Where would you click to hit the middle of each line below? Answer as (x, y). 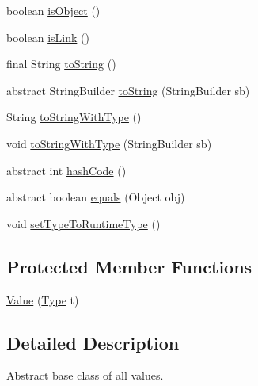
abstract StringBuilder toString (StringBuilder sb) (128, 90)
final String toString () (61, 64)
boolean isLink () (48, 37)
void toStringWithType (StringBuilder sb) (109, 143)
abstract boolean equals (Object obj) (96, 197)
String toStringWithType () (74, 117)
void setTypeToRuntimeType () (83, 223)
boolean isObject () (53, 10)
